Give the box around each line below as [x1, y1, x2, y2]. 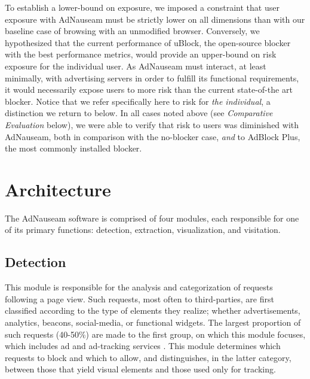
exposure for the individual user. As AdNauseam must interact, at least [5, 59, 266, 72]
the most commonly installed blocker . [5, 142, 142, 154]
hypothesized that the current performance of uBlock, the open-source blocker [5, 36, 291, 48]
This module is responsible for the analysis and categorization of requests [5, 281, 273, 293]
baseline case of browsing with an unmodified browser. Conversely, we [5, 25, 260, 37]
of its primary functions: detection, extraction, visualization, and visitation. [5, 223, 281, 236]
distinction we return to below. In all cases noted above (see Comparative [5, 107, 273, 119]
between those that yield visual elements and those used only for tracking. [5, 363, 276, 375]
